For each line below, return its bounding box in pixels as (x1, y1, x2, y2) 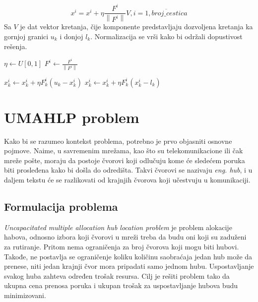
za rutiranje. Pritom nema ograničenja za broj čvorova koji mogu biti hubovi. (4, 242, 239, 252)
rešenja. (4, 41, 27, 51)
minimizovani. (4, 290, 46, 301)
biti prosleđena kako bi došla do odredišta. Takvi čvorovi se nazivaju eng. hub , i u (4, 165, 253, 175)
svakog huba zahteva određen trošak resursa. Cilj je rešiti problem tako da (4, 270, 230, 281)
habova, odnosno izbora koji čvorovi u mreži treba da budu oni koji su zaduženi (4, 232, 247, 242)
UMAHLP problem (4, 107, 139, 127)
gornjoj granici (4, 31, 49, 41)
